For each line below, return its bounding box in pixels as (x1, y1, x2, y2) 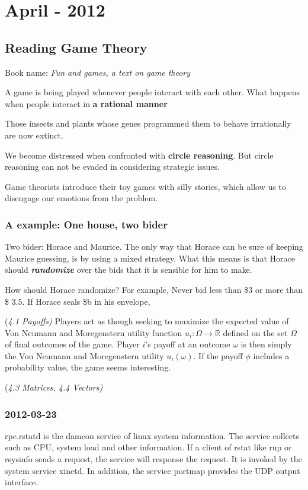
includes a (253, 349, 290, 362)
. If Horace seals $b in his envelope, (22, 295, 150, 307)
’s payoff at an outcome (145, 338, 230, 350)
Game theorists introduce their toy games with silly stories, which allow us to (5, 180, 286, 192)
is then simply (240, 338, 292, 350)
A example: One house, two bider (5, 217, 168, 231)
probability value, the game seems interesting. (5, 361, 171, 373)
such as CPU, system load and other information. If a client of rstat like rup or (5, 441, 292, 453)
